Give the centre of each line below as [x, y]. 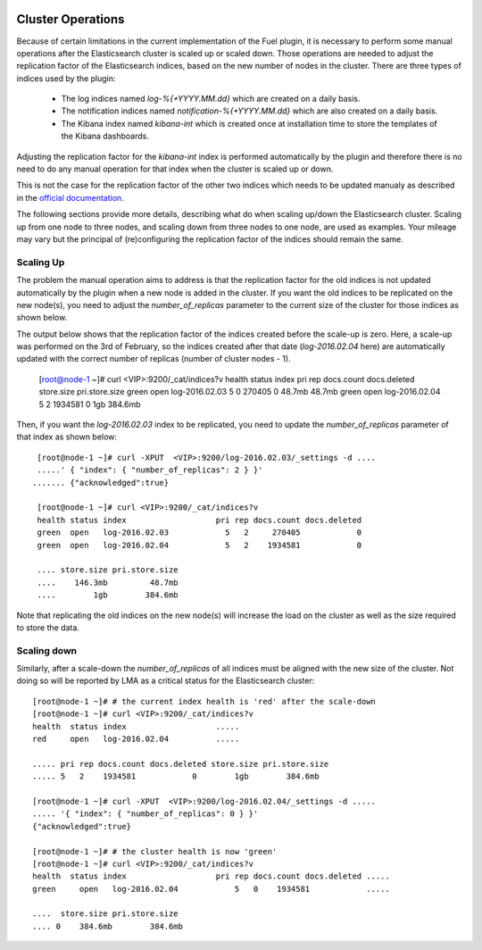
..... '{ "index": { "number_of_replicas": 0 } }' [145, 814]
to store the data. [48, 627]
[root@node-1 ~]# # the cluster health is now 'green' [155, 851]
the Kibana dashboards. [105, 136]
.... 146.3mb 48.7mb [108, 582]
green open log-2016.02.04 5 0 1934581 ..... [211, 889]
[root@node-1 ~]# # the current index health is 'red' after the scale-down [204, 701]
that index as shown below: [67, 437]
